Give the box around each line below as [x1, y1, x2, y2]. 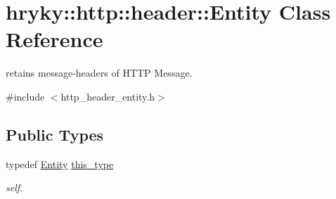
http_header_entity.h [60, 89, 155, 103]
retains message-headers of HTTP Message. [6, 65, 193, 80]
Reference [6, 25, 103, 53]
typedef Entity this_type [6, 156, 114, 171]
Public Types [6, 123, 104, 145]
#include [6, 89, 45, 103]
